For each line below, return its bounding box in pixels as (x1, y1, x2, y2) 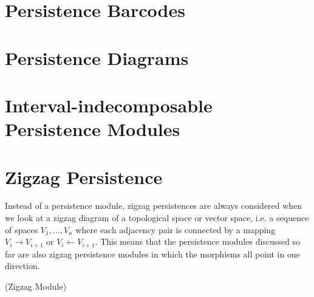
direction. (5, 259, 40, 272)
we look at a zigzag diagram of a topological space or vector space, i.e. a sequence (5, 211, 309, 224)
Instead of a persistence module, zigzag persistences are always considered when (5, 199, 302, 212)
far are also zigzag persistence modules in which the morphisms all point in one (5, 247, 300, 260)
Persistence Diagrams (5, 45, 189, 70)
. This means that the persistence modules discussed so (95, 235, 301, 248)
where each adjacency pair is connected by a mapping (75, 223, 276, 236)
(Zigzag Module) (5, 279, 67, 292)
